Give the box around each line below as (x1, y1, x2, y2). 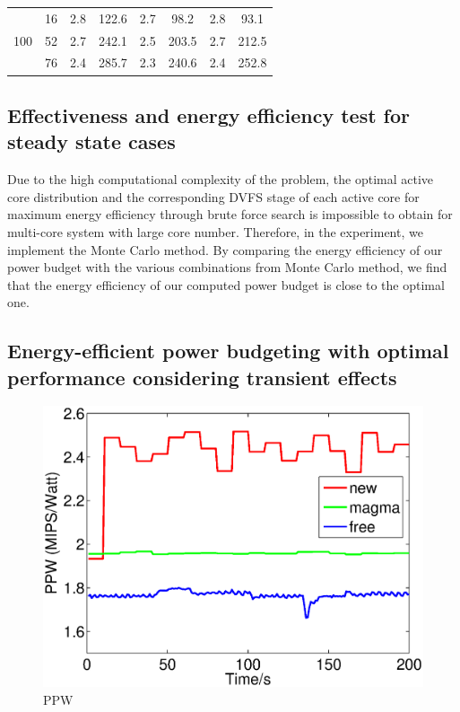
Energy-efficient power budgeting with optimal (7, 337, 449, 365)
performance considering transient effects (7, 363, 397, 391)
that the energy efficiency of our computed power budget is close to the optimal (7, 275, 445, 294)
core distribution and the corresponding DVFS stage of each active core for (7, 187, 420, 206)
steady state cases (7, 127, 176, 155)
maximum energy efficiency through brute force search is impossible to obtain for (7, 205, 453, 224)
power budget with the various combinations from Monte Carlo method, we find (7, 258, 447, 277)
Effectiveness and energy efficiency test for (7, 101, 411, 128)
